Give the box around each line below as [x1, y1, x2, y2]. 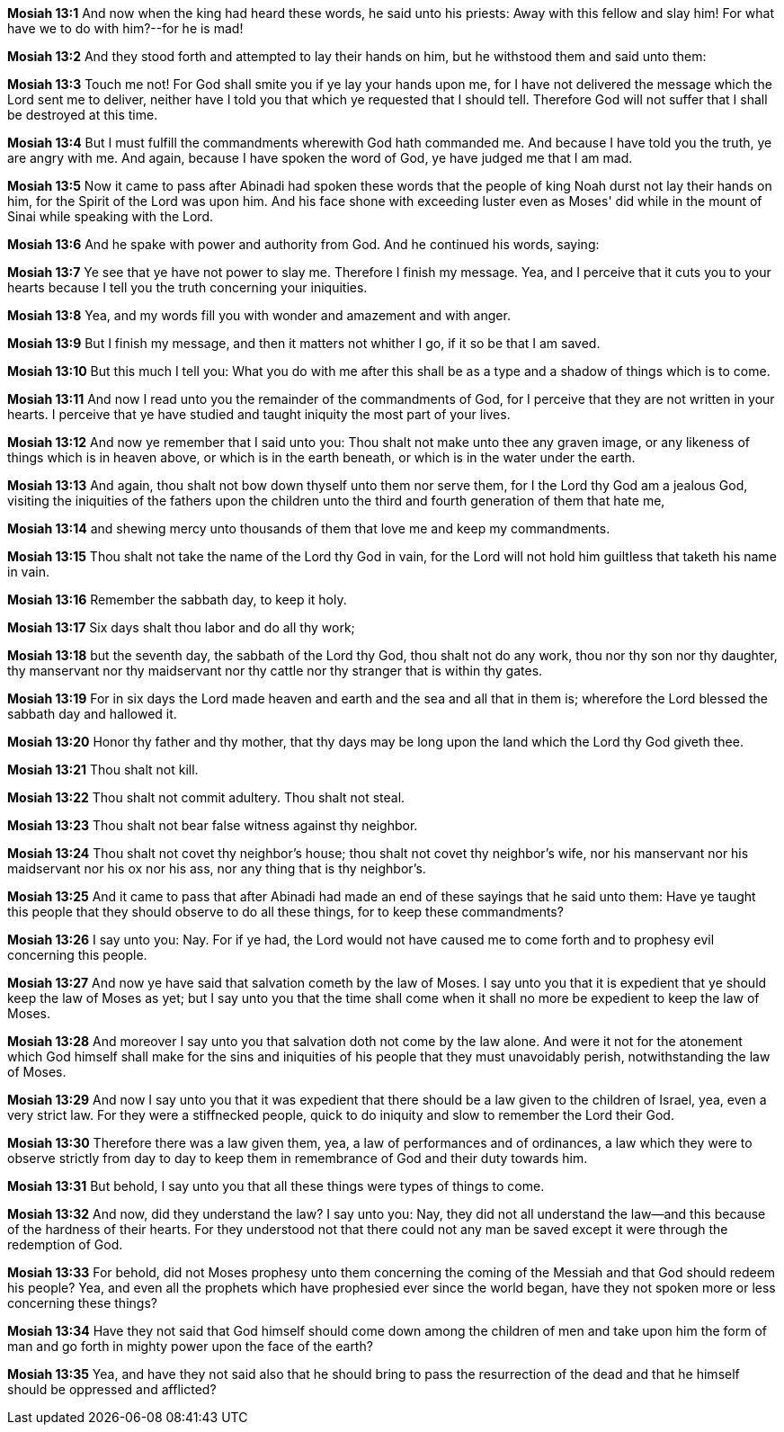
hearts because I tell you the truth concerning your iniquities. [7, 280, 368, 295]
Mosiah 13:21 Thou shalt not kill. [7, 762, 199, 777]
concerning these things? [7, 1295, 157, 1311]
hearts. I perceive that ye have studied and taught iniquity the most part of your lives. [7, 407, 511, 422]
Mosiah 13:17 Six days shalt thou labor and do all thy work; [7, 620, 355, 635]
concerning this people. [7, 947, 147, 962]
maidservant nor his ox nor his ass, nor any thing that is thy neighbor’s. [7, 861, 426, 876]
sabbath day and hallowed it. [7, 706, 177, 721]
